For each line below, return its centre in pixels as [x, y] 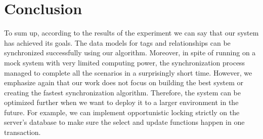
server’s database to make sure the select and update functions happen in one [124, 122]
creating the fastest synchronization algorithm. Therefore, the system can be [123, 92]
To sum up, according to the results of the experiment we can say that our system [131, 33]
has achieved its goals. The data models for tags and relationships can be [117, 42]
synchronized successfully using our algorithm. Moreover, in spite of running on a [130, 53]
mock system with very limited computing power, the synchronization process [125, 62]
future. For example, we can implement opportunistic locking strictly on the [122, 112]
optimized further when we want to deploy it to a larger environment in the [121, 102]
